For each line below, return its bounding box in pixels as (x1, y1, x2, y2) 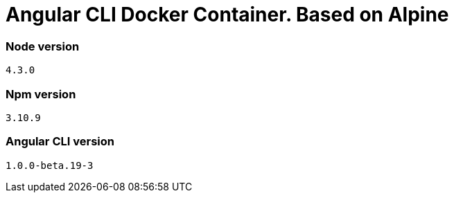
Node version (6, 39, 80, 53)
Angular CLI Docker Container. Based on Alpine (6, 3, 449, 26)
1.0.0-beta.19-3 (6, 159, 94, 171)
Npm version (6, 87, 76, 101)
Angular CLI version (6, 134, 114, 149)
